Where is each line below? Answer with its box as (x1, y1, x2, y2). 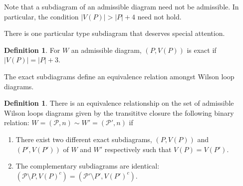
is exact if (187, 44, 217, 55)
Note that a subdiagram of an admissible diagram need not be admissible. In (4, 1, 239, 11)
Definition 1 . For (4, 44, 60, 55)
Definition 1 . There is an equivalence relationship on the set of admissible (4, 98, 234, 108)
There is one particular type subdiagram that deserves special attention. (4, 28, 225, 38)
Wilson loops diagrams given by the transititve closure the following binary (4, 107, 234, 118)
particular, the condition (4, 11, 79, 21)
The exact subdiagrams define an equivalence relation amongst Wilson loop (4, 71, 235, 81)
